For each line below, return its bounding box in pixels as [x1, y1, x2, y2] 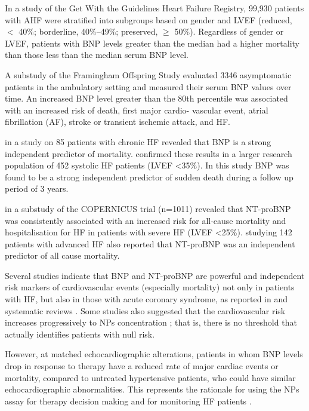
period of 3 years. [5, 182, 69, 195]
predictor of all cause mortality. [5, 249, 120, 262]
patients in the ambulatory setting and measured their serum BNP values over [5, 80, 292, 93]
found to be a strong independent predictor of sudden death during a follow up [5, 170, 293, 183]
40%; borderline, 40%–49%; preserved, [18, 25, 158, 38]
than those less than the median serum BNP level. [5, 48, 189, 61]
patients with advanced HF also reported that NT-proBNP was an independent [5, 237, 295, 250]
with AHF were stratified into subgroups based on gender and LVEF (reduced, [5, 13, 292, 26]
